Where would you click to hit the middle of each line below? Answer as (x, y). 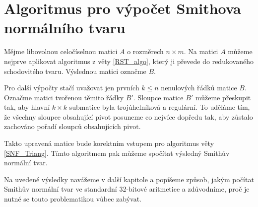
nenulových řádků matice (199, 88)
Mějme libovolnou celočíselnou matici (61, 51)
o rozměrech (145, 51)
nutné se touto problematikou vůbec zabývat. (73, 199)
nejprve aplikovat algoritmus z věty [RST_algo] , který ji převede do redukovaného (129, 61)
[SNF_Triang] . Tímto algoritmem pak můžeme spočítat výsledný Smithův (117, 153)
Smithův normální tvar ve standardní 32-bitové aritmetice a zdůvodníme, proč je (127, 189)
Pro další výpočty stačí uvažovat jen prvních (72, 88)
